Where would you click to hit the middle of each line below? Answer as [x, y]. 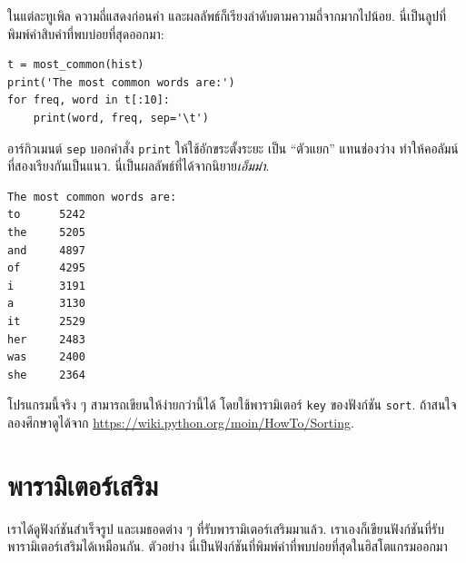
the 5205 [46, 232]
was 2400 [46, 357]
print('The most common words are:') [121, 82]
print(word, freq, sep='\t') [121, 118]
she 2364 [46, 375]
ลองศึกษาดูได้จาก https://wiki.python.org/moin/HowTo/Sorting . [181, 422]
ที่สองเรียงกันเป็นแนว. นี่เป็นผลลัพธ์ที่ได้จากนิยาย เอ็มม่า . [139, 166]
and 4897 [46, 250]
